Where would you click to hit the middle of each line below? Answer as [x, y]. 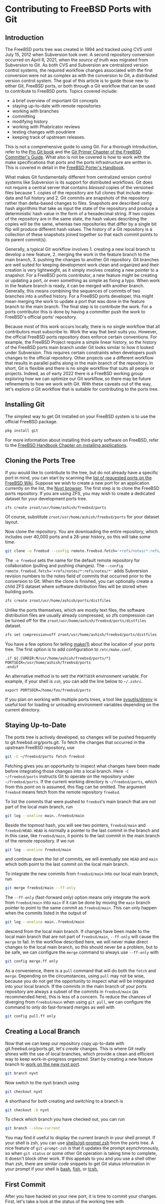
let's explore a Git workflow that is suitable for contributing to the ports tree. [82, 389]
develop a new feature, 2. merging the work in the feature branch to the [77, 254]
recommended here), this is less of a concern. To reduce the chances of [78, 997]
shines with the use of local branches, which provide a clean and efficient [80, 1054]
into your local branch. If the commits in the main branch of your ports [76, 986]
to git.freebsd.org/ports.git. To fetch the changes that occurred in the [75, 742]
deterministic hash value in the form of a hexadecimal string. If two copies [80, 214]
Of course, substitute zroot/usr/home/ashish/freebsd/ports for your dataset [82, 517]
